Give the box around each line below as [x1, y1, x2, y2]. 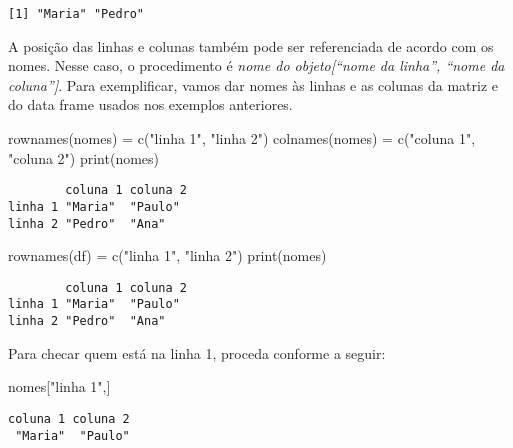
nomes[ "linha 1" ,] [8, 376, 111, 397]
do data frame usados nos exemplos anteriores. [8, 94, 293, 115]
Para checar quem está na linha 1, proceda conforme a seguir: [8, 342, 386, 363]
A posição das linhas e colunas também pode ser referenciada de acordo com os [8, 35, 494, 56]
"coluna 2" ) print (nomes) [8, 147, 160, 168]
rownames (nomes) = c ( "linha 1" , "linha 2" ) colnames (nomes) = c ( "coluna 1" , [8, 128, 476, 149]
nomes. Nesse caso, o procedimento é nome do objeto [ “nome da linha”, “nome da [8, 55, 505, 76]
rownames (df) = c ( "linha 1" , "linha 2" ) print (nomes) [8, 245, 327, 266]
